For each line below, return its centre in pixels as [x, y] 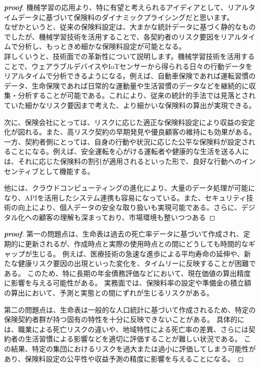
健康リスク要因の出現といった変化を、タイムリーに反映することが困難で [137, 263]
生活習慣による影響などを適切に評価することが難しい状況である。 [133, 339]
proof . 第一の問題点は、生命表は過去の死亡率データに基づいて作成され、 [124, 234]
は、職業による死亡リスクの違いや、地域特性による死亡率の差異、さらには [126, 329]
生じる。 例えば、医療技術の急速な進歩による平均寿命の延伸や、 [138, 253]
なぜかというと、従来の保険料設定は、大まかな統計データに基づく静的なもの [130, 27]
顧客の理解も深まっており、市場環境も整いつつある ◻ [127, 217]
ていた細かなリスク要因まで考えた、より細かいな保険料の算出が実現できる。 [130, 105]
